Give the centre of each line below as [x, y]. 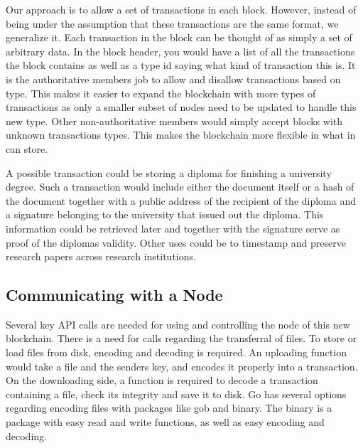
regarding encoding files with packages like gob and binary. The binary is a [169, 408]
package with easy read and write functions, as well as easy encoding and [165, 422]
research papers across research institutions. [101, 256]
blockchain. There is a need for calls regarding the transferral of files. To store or [181, 338]
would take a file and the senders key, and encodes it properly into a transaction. [182, 366]
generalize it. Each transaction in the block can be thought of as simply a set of [179, 37]
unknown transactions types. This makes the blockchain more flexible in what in [181, 135]
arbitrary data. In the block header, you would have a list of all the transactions [180, 51]
